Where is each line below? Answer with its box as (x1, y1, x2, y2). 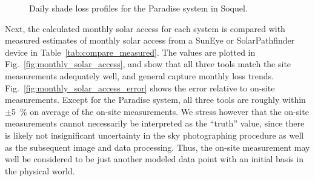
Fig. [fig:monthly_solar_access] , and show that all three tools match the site (5, 58, 291, 70)
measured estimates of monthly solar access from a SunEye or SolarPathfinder (5, 34, 295, 47)
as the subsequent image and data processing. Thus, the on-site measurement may (5, 140, 310, 153)
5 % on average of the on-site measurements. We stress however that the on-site (11, 105, 309, 117)
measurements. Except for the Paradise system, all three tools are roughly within (5, 93, 306, 106)
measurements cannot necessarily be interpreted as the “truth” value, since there (5, 117, 305, 130)
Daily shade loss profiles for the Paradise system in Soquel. (29, 2, 248, 14)
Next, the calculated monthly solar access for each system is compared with (5, 22, 285, 35)
